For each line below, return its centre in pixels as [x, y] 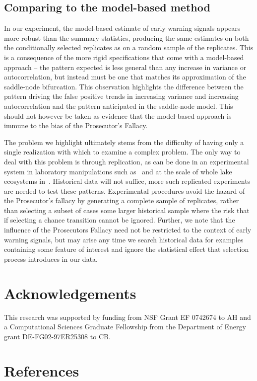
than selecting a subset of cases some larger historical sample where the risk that [127, 210]
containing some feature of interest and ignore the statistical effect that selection [127, 249]
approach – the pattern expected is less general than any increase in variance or [125, 67]
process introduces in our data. [51, 259]
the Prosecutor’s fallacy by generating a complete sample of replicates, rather [122, 200]
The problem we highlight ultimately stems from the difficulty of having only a [124, 142]
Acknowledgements [70, 293]
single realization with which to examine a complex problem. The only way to [122, 152]
